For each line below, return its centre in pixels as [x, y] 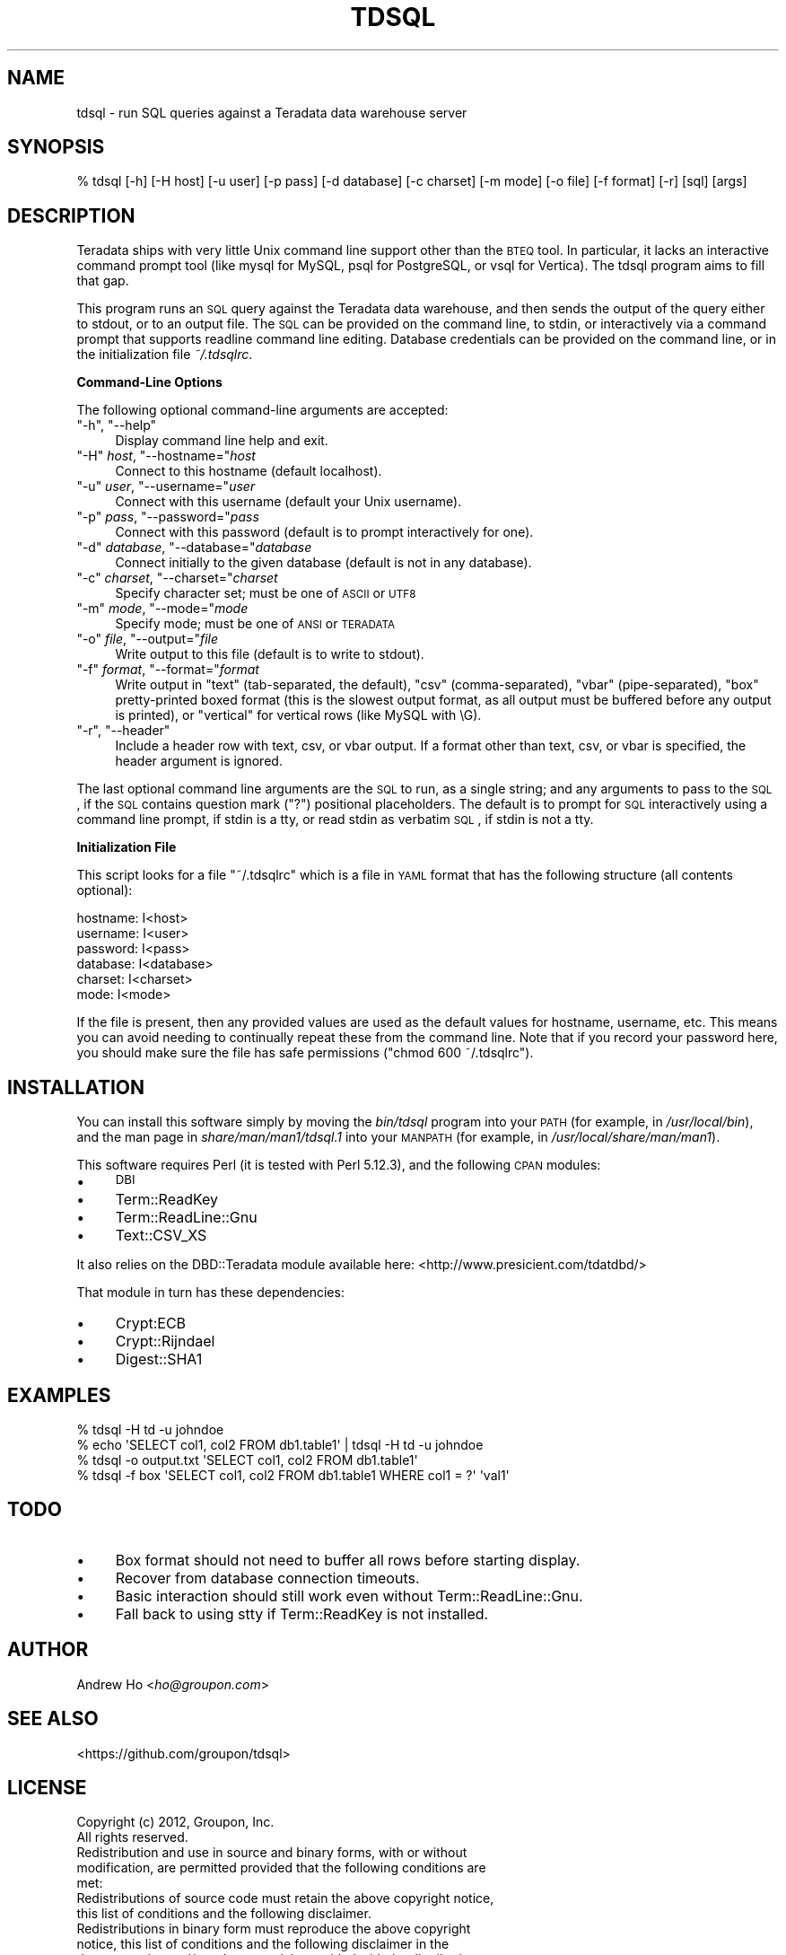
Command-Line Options [149, 382]
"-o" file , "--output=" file [147, 639]
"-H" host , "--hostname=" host [166, 456]
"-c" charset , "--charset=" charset [177, 578]
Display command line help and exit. [222, 441]
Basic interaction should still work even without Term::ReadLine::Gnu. [349, 1596]
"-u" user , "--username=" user [166, 487]
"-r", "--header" [123, 731]
